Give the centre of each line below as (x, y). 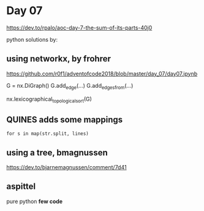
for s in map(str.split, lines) (47, 134)
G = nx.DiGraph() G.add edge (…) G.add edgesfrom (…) (70, 86)
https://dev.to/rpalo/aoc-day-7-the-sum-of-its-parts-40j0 (79, 28)
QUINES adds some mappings (65, 119)
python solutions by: (32, 39)
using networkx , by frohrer (59, 59)
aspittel (21, 187)
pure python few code (35, 201)
